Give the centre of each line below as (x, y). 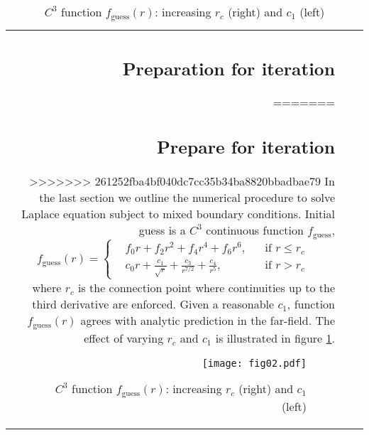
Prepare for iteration (246, 147)
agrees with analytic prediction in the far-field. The (208, 320)
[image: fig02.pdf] (254, 363)
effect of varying (124, 338)
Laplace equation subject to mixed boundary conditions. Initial (178, 213)
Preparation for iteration (228, 68)
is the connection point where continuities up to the (206, 287)
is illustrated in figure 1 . (275, 338)
